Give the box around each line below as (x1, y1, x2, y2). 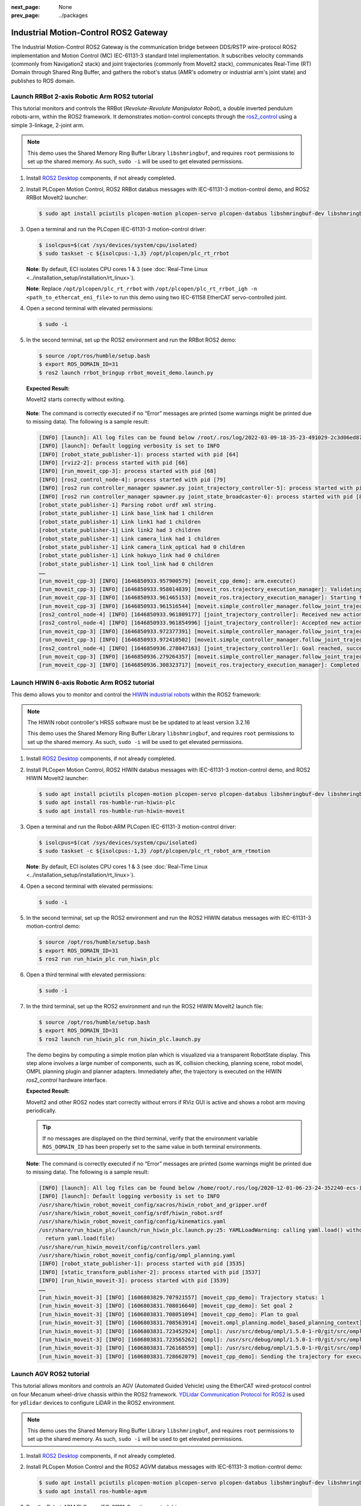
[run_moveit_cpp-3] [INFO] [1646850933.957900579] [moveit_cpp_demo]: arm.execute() (39, 577, 296, 584)
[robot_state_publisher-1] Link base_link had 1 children (39, 510, 214, 517)
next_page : (11, 4, 40, 10)
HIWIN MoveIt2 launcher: (26, 774, 89, 781)
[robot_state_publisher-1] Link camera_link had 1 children (39, 535, 220, 542)
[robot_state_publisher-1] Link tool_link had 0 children (39, 560, 214, 567)
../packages (58, 12, 88, 19)
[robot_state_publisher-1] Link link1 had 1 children (39, 518, 201, 525)
